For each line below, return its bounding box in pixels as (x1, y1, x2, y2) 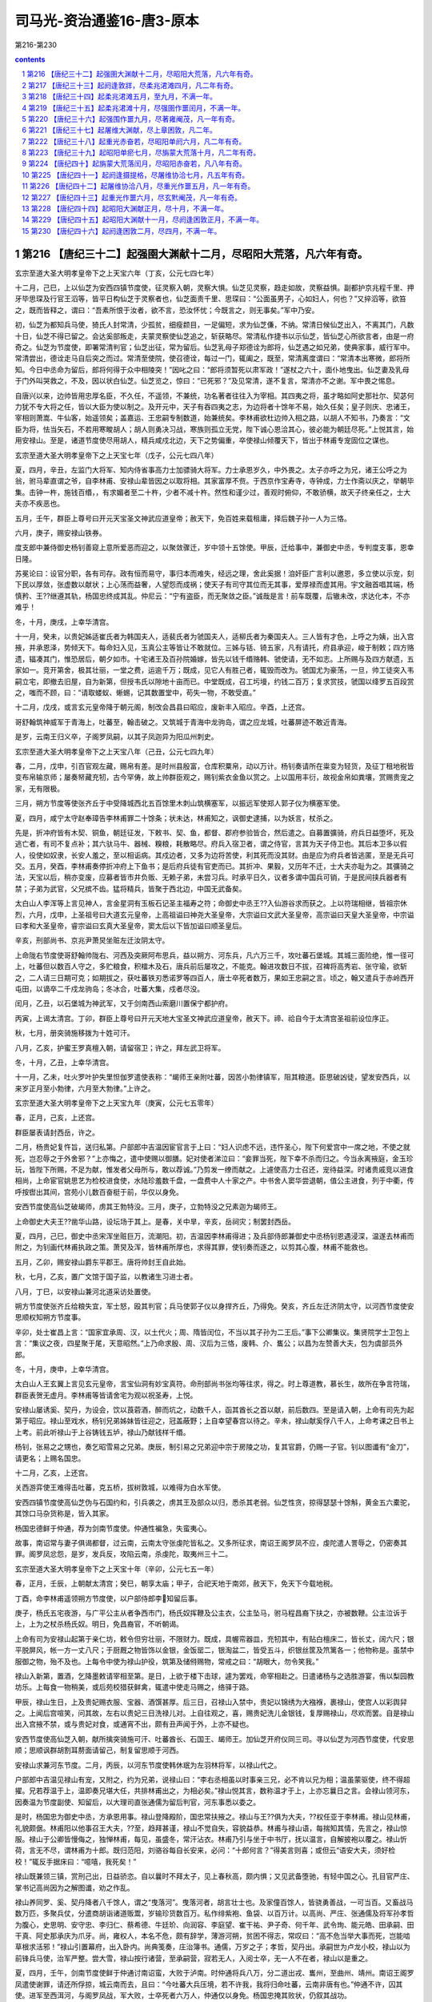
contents (14, 54, 46, 64)
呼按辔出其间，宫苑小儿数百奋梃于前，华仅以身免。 (14, 1187, 183, 1196)
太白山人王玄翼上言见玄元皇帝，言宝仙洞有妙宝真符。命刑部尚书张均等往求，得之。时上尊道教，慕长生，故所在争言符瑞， (14, 1379, 414, 1389)
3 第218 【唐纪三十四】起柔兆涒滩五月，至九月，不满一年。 (22, 92, 218, 102)
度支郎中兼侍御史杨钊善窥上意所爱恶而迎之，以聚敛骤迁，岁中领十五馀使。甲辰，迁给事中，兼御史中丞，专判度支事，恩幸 (14, 543, 414, 553)
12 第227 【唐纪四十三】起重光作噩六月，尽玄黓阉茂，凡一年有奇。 (22, 192, 242, 202)
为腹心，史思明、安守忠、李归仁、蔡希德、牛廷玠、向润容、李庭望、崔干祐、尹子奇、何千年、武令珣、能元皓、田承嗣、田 (14, 1920, 414, 1929)
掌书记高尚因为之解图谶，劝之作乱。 (14, 1883, 134, 1892)
